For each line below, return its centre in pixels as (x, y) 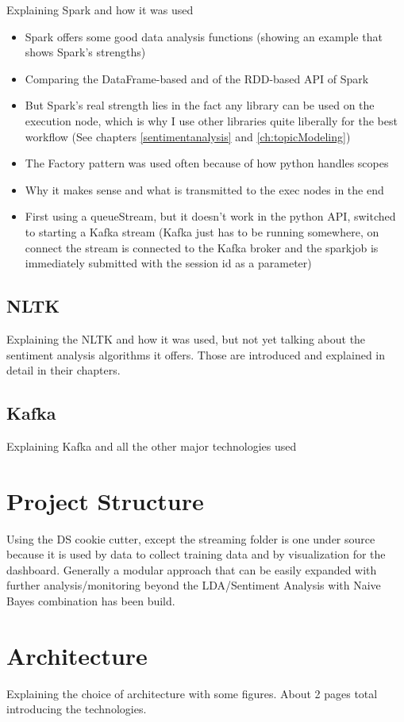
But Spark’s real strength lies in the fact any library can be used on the (200, 105)
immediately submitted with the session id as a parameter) (168, 263)
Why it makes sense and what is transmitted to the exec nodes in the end (204, 189)
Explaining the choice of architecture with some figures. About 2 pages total (192, 693)
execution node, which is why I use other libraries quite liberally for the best (211, 120)
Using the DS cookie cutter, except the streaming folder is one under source (191, 538)
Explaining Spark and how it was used (100, 10)
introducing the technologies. (77, 709)
